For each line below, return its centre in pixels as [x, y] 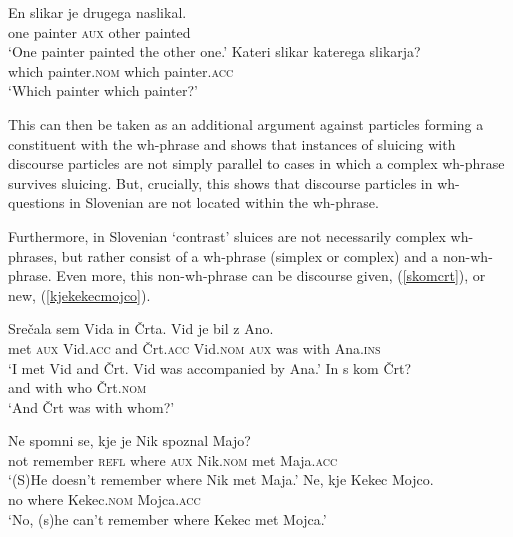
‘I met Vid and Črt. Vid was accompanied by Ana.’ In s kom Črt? [210, 367]
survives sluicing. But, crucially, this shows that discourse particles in [220, 182]
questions [36, 202]
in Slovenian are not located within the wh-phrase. [224, 202]
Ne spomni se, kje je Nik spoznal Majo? [129, 440]
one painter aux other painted [99, 31]
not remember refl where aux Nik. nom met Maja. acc [173, 459]
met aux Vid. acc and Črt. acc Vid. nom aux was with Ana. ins [194, 347]
